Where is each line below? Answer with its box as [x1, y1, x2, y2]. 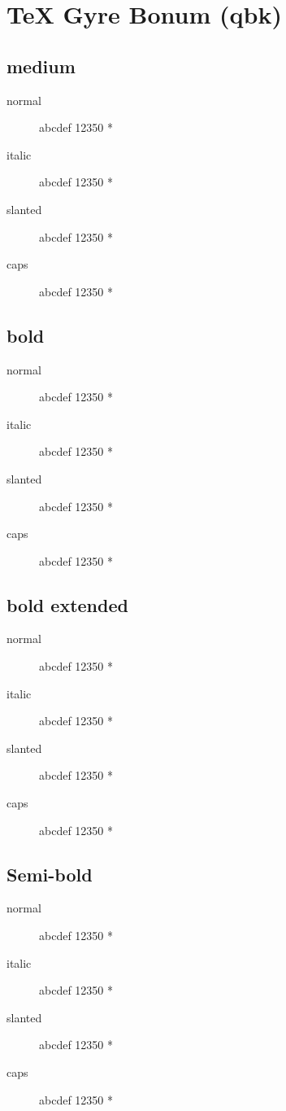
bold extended [6, 592, 128, 617]
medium [6, 53, 76, 78]
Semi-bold [6, 861, 93, 886]
